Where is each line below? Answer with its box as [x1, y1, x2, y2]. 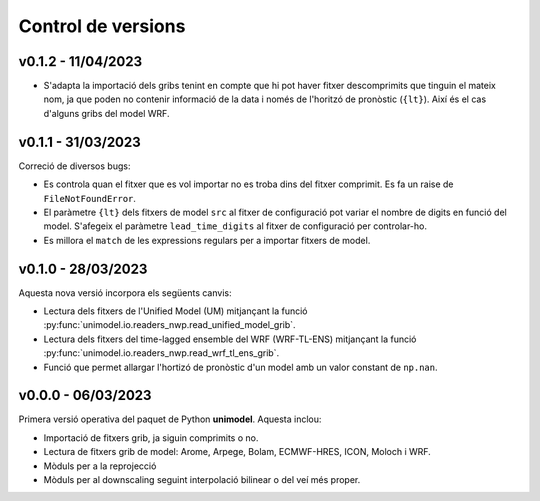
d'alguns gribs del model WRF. [43, 107, 170, 119]
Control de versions [18, 15, 186, 37]
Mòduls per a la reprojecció [43, 460, 157, 472]
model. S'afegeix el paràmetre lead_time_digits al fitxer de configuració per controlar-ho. [43, 220, 427, 232]
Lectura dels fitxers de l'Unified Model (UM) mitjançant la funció [43, 305, 308, 317]
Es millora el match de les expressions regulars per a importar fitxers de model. [43, 234, 371, 246]
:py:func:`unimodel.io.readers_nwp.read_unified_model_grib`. [43, 319, 296, 331]
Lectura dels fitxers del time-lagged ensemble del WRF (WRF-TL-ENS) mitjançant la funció [43, 333, 417, 345]
